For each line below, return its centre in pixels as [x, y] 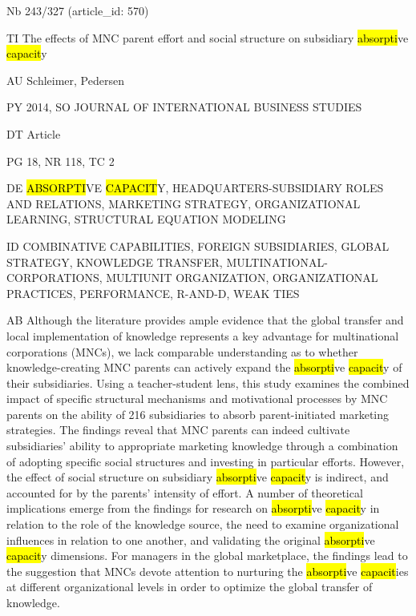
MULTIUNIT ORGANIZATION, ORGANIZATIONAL [242, 278]
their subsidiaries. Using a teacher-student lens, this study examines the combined [208, 382]
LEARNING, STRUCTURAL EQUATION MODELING [146, 219]
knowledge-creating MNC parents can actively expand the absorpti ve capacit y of [204, 367]
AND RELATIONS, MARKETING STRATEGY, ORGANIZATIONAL [184, 203]
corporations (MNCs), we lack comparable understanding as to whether [182, 351]
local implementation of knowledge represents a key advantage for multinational [203, 335]
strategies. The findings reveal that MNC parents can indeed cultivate [178, 430]
